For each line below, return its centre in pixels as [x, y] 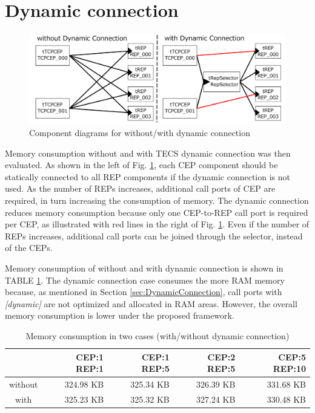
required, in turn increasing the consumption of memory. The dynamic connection [157, 200]
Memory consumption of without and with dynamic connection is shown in [144, 268]
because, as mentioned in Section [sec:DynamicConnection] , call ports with [144, 292]
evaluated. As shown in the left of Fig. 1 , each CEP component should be [141, 165]
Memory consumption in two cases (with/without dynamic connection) [157, 335]
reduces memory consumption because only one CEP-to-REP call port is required [157, 212]
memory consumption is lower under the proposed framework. [120, 315]
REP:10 [289, 369]
